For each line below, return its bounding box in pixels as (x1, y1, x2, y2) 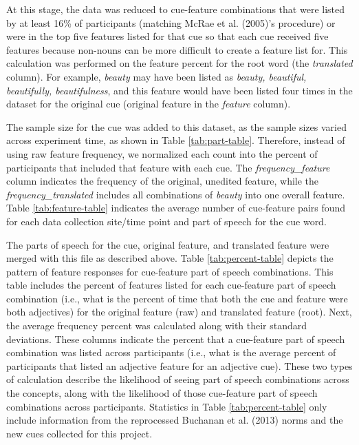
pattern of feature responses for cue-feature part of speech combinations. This (6, 264, 334, 278)
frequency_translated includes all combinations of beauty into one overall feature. (6, 187, 345, 201)
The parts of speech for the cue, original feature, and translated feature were (6, 237, 329, 251)
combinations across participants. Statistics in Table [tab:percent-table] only (6, 399, 327, 413)
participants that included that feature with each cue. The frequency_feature (6, 160, 330, 174)
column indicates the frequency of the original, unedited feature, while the (6, 174, 319, 188)
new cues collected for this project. (6, 426, 153, 440)
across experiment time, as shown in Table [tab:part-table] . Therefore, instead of (6, 133, 345, 147)
